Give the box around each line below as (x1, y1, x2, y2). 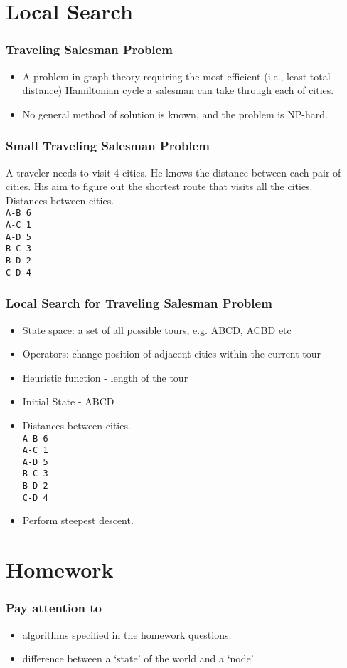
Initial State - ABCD (22, 394, 114, 409)
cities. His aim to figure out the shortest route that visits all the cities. (6, 179, 313, 194)
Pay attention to (6, 599, 102, 617)
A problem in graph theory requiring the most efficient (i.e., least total (22, 68, 331, 83)
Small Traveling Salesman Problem (6, 137, 210, 155)
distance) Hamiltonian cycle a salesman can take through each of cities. (22, 83, 334, 98)
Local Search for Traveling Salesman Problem (6, 294, 272, 312)
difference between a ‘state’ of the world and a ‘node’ (22, 651, 254, 666)
